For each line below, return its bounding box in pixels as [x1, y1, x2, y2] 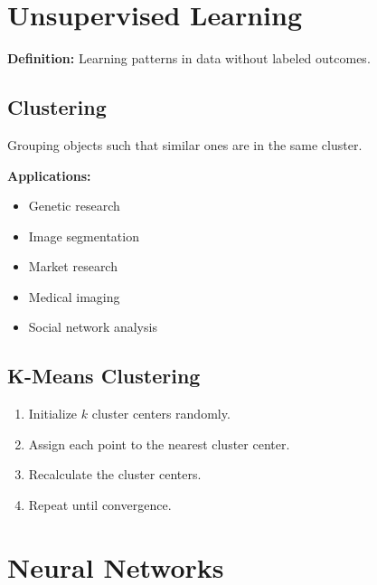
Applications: [7, 165, 91, 184]
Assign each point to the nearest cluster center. [28, 434, 290, 453]
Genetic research [28, 196, 120, 215]
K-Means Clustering [7, 362, 201, 390]
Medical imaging [28, 287, 120, 306]
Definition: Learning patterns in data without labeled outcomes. [7, 49, 371, 68]
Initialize [28, 404, 78, 423]
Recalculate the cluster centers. [28, 465, 202, 484]
